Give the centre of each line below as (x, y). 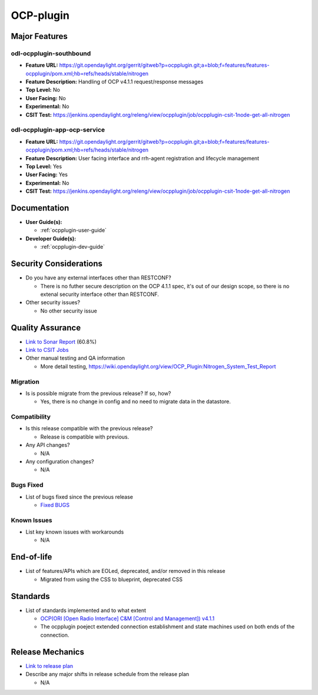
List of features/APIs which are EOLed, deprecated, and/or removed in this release (125, 571)
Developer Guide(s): (51, 238)
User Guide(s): (44, 222)
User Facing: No (46, 98)
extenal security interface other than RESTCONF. (100, 294)
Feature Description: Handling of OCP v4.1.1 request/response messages (115, 82)
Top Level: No (43, 90)
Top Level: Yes (44, 166)
